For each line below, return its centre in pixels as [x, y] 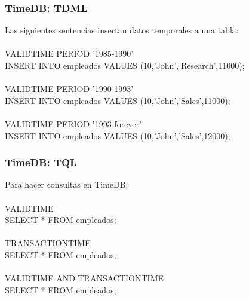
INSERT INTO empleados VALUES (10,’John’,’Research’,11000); [125, 65]
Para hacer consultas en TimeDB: [67, 184]
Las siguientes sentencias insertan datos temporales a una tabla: [122, 30]
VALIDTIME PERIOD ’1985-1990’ [69, 53]
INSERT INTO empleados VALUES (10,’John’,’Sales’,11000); [118, 100]
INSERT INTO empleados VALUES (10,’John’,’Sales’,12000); [118, 135]
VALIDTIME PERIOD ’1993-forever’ [73, 123]
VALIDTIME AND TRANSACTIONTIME [84, 278]
